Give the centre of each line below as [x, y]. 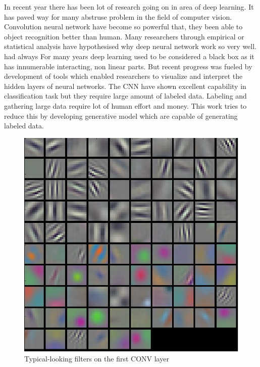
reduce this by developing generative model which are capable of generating [121, 116]
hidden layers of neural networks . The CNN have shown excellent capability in [125, 86]
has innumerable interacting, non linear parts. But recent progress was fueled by [128, 66]
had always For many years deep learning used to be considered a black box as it [129, 56]
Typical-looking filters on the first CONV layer [97, 358]
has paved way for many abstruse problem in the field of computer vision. [118, 16]
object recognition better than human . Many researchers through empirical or [124, 36]
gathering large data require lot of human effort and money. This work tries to [125, 105]
